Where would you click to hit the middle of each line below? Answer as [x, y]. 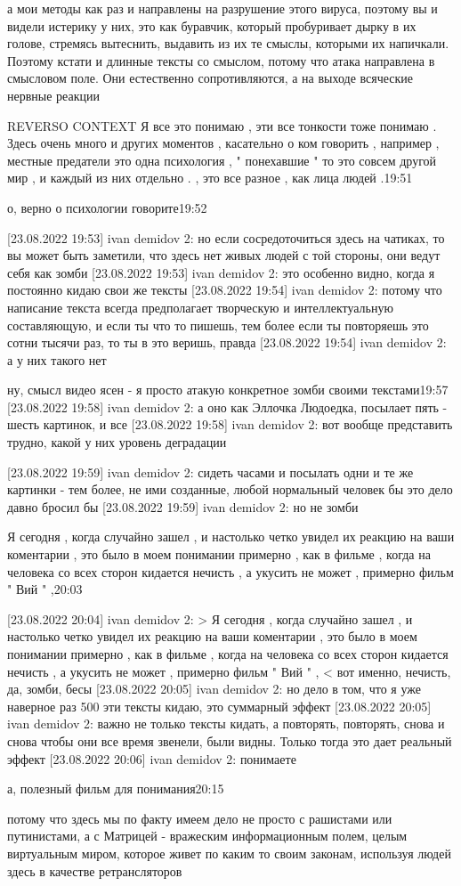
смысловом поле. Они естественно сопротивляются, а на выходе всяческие [210, 78]
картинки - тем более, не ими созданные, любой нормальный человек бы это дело [230, 489]
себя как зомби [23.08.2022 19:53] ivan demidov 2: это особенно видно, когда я [221, 272]
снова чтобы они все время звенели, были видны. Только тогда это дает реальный [230, 740]
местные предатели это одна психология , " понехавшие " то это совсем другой [222, 160]
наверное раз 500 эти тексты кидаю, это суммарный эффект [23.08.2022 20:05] [219, 706]
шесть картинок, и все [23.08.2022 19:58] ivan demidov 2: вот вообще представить [230, 424]
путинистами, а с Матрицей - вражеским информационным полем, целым [207, 836]
